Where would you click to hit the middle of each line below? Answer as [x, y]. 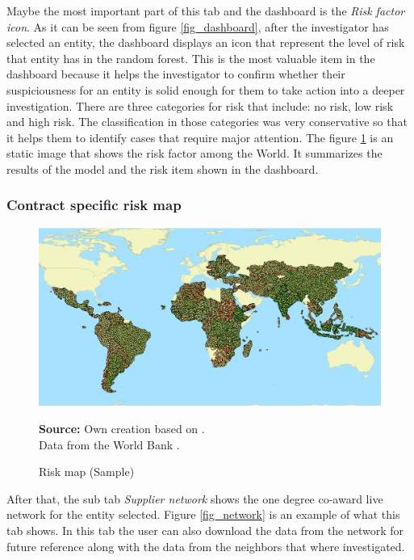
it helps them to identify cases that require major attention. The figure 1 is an [200, 137]
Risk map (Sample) [87, 472]
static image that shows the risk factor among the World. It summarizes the [194, 153]
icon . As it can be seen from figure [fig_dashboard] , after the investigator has [198, 26]
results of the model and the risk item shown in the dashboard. [163, 168]
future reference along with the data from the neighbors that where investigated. [206, 546]
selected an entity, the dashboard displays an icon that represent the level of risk [206, 42]
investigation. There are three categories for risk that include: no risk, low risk [200, 105]
